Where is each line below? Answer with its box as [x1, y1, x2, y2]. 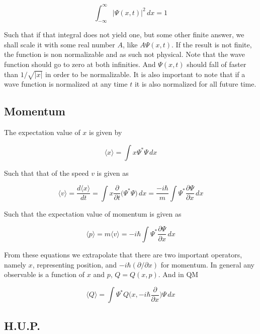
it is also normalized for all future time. [134, 79, 256, 89]
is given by [89, 127, 122, 138]
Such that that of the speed [4, 167, 89, 178]
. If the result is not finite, [171, 39, 252, 49]
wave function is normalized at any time [4, 79, 128, 89]
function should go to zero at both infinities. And [4, 59, 156, 70]
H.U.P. [4, 317, 41, 333]
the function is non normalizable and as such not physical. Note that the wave [4, 49, 245, 59]
